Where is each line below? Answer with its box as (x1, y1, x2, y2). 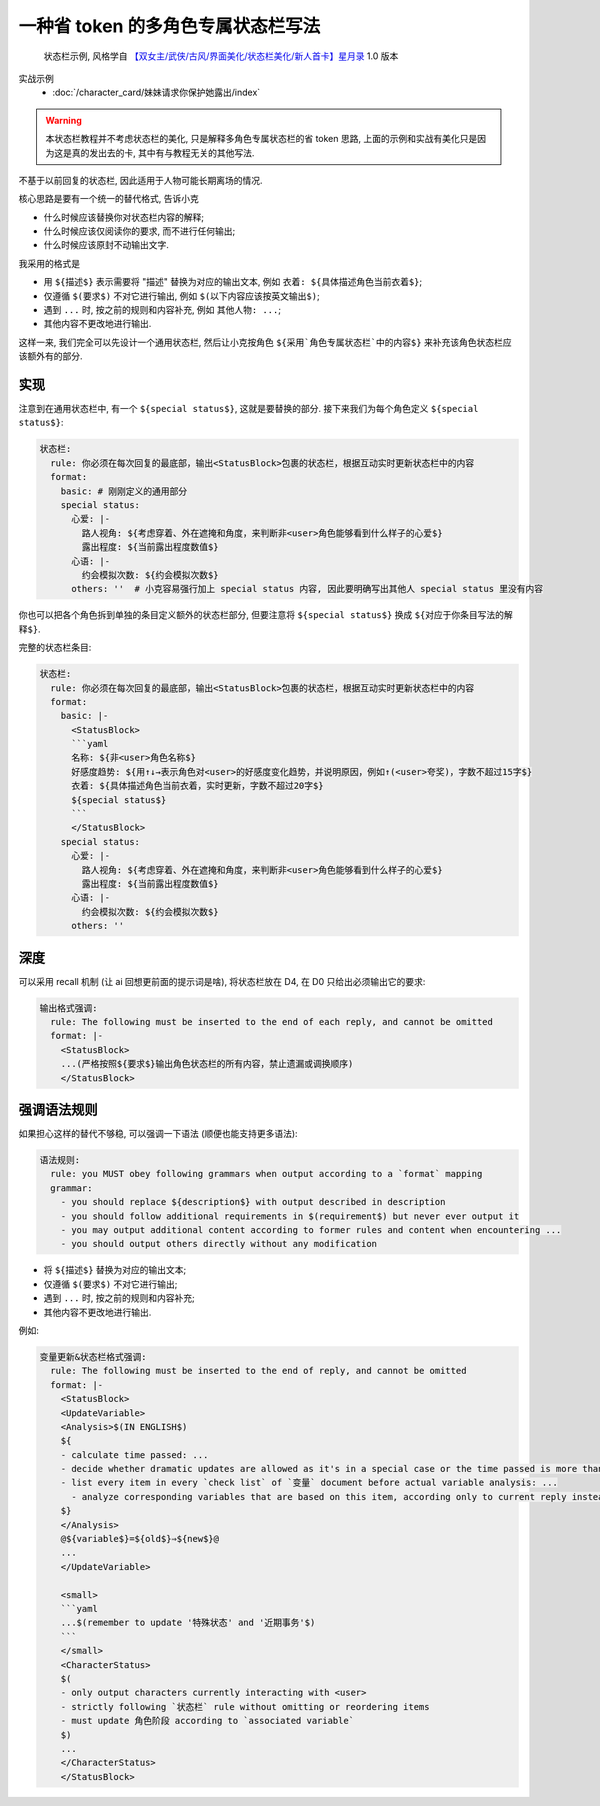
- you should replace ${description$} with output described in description (60, 1196, 446, 1208)
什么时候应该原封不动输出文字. (43, 239, 170, 251)
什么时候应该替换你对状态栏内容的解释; (43, 211, 205, 223)
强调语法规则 (18, 1101, 98, 1118)
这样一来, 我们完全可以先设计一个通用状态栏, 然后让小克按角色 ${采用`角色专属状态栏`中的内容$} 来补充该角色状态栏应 (18, 336, 512, 348)
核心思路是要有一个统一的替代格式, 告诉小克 (18, 193, 199, 205)
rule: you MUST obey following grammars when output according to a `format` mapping (50, 1168, 483, 1180)
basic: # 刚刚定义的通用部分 (60, 485, 188, 497)
